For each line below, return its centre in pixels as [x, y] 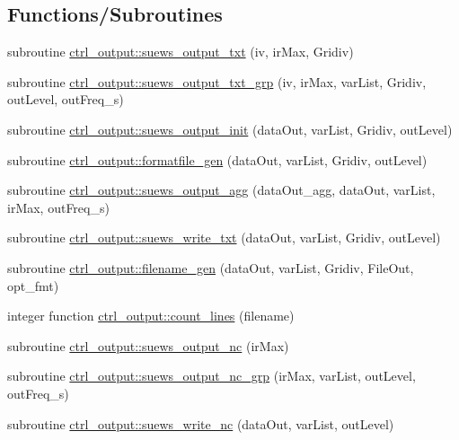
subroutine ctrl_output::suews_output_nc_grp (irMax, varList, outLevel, [212, 376]
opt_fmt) [33, 285]
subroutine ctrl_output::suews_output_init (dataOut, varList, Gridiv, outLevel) [230, 129]
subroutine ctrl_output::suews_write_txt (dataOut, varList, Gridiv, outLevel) [224, 238]
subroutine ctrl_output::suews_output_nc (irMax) [148, 345]
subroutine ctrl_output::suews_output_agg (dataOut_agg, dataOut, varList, [221, 190]
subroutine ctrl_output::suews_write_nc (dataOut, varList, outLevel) [201, 423]
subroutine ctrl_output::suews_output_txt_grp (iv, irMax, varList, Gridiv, [217, 81]
